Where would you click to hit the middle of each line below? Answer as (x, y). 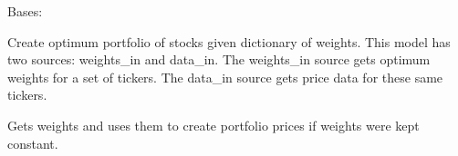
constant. (33, 143)
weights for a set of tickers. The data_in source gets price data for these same (225, 77)
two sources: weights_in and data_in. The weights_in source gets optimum (219, 59)
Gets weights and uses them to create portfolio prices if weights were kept (213, 125)
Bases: (25, 11)
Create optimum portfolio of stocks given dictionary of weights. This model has (229, 41)
